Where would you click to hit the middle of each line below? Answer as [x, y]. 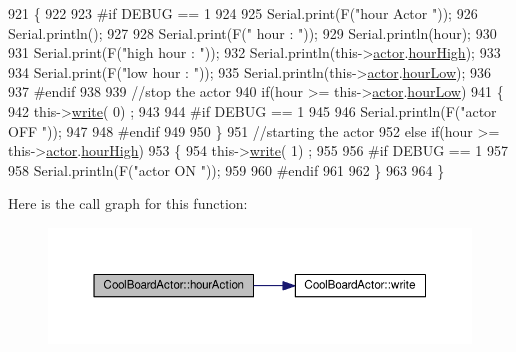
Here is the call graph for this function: [128, 203]
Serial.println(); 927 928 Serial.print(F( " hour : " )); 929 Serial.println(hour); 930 [252, 32]
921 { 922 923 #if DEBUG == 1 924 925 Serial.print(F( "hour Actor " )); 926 [243, 13]
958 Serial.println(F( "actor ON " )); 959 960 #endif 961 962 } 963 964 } [226, 169]
